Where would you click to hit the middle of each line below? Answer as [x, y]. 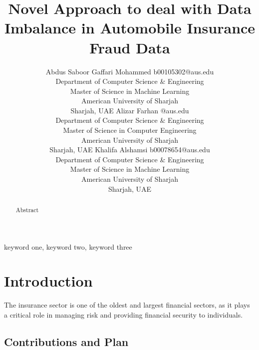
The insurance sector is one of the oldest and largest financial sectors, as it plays [127, 305]
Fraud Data [130, 47]
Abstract [27, 210]
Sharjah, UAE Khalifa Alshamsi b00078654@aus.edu [130, 150]
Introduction [48, 281]
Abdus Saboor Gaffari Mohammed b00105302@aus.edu [130, 71]
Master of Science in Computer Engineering [130, 130]
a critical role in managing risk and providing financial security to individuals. [124, 314]
